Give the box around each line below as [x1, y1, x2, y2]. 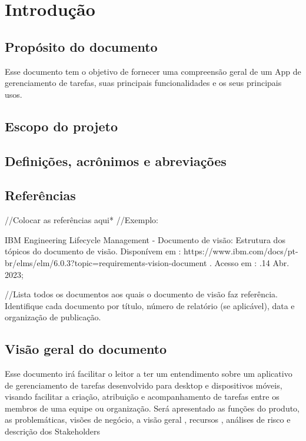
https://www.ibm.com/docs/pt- [184, 245, 298, 257]
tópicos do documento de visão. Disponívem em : [5, 245, 181, 257]
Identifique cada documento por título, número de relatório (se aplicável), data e [5, 299, 295, 311]
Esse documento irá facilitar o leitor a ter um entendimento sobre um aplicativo [5, 367, 292, 380]
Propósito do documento [5, 37, 158, 55]
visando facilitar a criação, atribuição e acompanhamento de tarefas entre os [5, 390, 280, 403]
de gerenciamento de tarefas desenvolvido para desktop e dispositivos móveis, [5, 379, 282, 391]
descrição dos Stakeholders [5, 425, 101, 437]
